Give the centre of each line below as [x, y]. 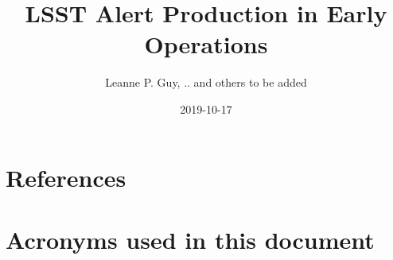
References [66, 177]
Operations [206, 44]
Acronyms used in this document [190, 239]
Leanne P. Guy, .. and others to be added [206, 82]
